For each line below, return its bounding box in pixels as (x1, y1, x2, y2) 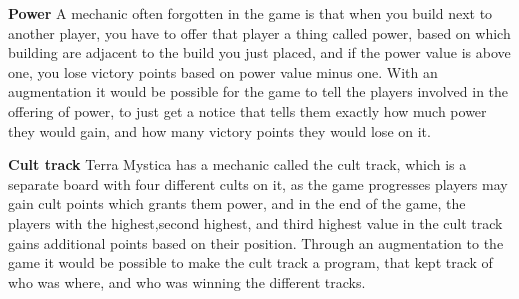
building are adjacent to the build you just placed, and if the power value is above (8, 42, 511, 63)
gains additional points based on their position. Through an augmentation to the (8, 232, 504, 253)
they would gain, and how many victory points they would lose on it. (8, 120, 431, 141)
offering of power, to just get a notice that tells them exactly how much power (8, 100, 487, 121)
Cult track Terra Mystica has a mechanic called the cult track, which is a (8, 154, 467, 175)
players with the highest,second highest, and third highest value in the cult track (8, 212, 503, 233)
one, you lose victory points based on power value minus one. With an (8, 61, 438, 82)
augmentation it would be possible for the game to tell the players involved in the (8, 81, 509, 102)
